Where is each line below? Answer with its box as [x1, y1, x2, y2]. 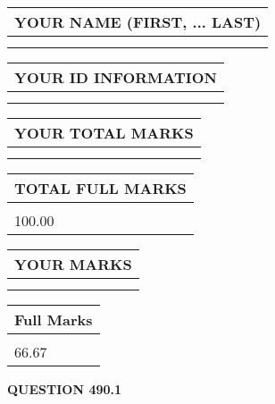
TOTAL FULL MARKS [14, 178, 187, 198]
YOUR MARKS [14, 254, 132, 274]
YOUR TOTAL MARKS [14, 122, 194, 143]
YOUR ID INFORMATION [14, 67, 217, 88]
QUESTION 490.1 [7, 380, 122, 398]
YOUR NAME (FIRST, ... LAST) [14, 12, 262, 32]
